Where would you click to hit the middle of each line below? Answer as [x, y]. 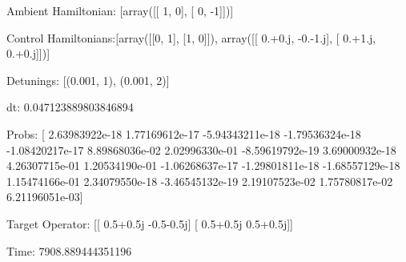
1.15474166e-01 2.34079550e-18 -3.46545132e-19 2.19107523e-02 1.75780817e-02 [200, 181]
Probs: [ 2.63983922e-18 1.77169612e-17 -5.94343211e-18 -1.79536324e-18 [184, 133]
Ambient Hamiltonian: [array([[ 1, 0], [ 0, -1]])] [120, 10]
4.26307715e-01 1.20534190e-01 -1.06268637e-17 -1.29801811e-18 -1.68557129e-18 [203, 165]
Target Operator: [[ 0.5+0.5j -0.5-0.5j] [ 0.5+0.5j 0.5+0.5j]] [150, 223]
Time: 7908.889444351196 [69, 250]
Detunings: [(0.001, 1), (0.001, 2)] [88, 80]
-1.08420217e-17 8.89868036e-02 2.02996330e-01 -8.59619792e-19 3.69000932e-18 [201, 149]
